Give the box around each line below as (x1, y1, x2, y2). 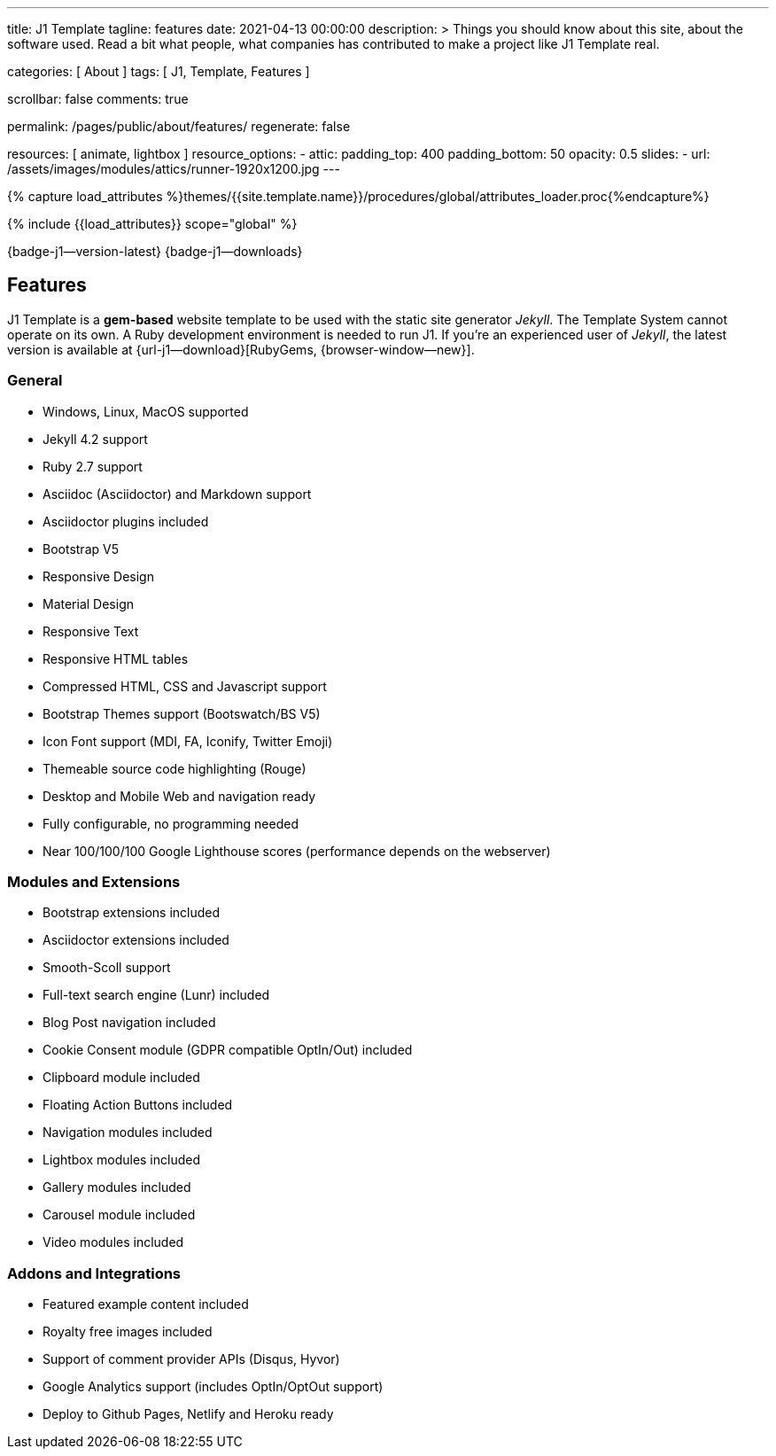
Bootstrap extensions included (43, 905, 221, 921)
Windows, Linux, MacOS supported (43, 403, 249, 419)
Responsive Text (43, 623, 139, 639)
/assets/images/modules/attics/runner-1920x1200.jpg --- (7, 161, 340, 176)
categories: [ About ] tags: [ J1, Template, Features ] (7, 64, 310, 79)
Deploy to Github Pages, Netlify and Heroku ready (43, 1406, 334, 1422)
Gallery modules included (43, 1180, 191, 1195)
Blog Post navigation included (43, 1015, 216, 1031)
